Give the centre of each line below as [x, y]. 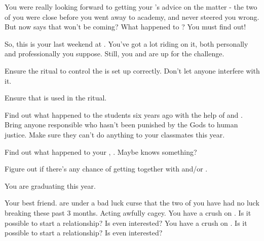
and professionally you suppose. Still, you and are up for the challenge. [115, 54]
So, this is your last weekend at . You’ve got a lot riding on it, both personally [126, 43]
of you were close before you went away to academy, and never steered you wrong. [132, 16]
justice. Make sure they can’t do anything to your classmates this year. [115, 134]
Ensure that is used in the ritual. [56, 98]
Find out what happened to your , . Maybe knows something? [101, 151]
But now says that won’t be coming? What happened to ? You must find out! [125, 27]
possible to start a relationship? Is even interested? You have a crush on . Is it [126, 222]
